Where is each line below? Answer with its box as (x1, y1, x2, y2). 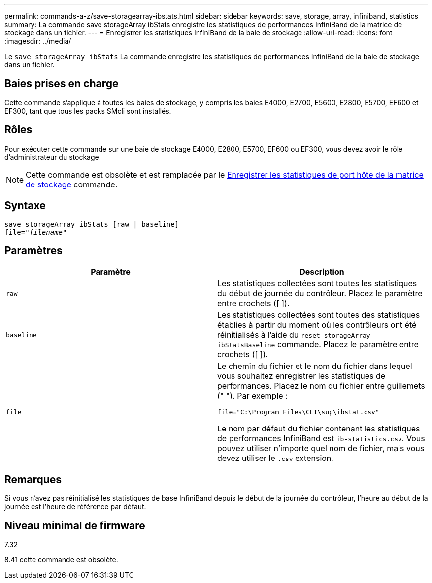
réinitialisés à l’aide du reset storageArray (217, 330, 370, 340)
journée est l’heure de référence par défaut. (4, 502, 146, 511)
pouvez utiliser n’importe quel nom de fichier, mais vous (217, 443, 425, 454)
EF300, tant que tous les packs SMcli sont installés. (4, 106, 171, 115)
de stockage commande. (26, 179, 118, 189)
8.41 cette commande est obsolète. (4, 555, 118, 564)
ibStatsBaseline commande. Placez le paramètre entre (217, 339, 419, 350)
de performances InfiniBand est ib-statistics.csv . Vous (217, 433, 425, 444)
